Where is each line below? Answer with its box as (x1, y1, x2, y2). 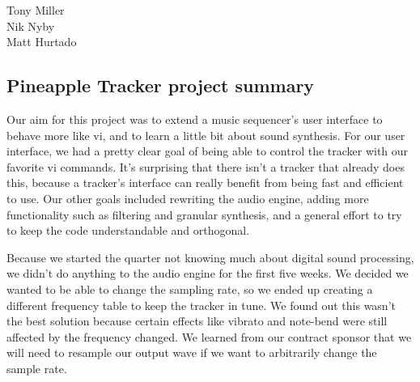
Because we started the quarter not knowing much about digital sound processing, (6, 248, 414, 265)
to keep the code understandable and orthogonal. (6, 222, 250, 239)
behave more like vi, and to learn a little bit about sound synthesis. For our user (6, 126, 405, 143)
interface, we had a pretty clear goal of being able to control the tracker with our (6, 142, 409, 159)
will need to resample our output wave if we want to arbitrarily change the (6, 344, 377, 361)
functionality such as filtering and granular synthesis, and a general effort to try (6, 206, 402, 223)
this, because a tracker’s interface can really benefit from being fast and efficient (6, 174, 404, 191)
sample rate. (6, 359, 67, 376)
